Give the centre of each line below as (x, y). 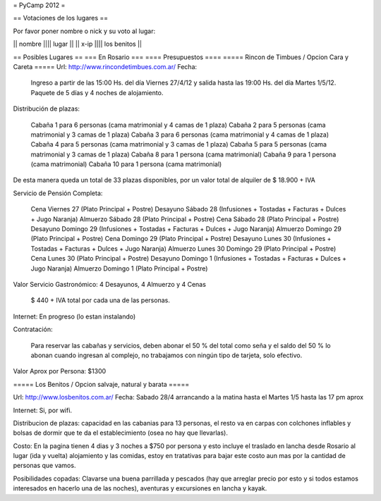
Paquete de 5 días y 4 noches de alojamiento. (97, 92)
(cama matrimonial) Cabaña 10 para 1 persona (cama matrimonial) (126, 164)
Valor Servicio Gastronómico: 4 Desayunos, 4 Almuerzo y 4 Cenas (109, 284)
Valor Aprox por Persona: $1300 (60, 371)
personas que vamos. (44, 466)
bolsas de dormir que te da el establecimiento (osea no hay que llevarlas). (121, 433)
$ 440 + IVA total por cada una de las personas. (101, 300)
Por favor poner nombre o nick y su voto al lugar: (84, 31)
